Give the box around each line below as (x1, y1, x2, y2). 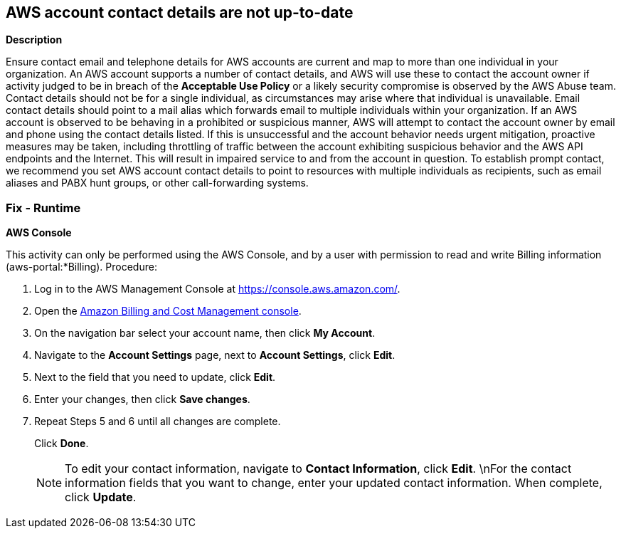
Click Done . (34, 437, 89, 450)
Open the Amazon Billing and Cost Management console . (34, 305, 302, 318)
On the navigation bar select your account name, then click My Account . (34, 327, 376, 340)
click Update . (65, 490, 137, 505)
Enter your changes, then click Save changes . (34, 393, 250, 406)
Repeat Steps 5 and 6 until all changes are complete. (34, 415, 281, 428)
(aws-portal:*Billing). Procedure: (6, 261, 157, 273)
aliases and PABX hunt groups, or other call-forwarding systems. (6, 177, 309, 189)
